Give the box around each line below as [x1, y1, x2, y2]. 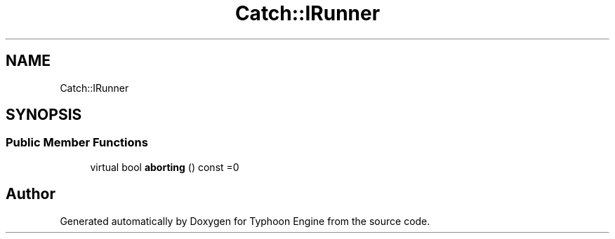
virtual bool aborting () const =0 [90, 161, 239, 173]
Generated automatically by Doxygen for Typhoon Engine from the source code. [60, 214, 430, 227]
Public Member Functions [6, 135, 148, 150]
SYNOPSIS [6, 106, 82, 124]
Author [6, 185, 55, 203]
